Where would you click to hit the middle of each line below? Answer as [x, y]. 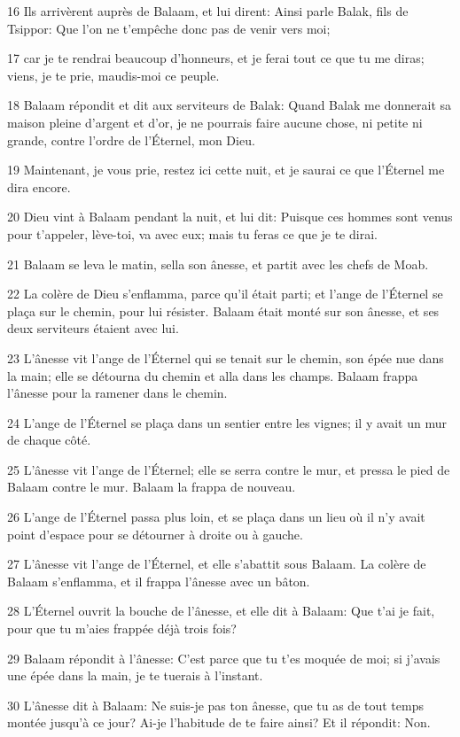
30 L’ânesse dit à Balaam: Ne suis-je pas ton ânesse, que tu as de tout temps [215, 705]
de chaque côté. [49, 440]
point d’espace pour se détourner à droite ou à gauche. [155, 534]
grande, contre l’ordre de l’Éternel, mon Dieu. [131, 140]
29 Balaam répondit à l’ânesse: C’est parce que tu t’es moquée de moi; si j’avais [224, 658]
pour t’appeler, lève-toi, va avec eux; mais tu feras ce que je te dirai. [192, 233]
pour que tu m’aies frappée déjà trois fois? [122, 628]
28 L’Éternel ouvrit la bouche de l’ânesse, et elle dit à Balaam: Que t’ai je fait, [221, 611]
